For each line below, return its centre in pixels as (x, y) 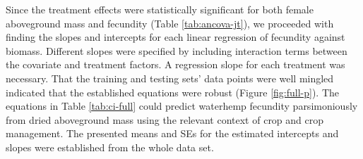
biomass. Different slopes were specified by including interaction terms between (177, 50)
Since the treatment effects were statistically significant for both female (160, 9)
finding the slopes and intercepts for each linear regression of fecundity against (175, 37)
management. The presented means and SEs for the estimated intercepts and (172, 133)
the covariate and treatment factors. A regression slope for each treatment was (175, 64)
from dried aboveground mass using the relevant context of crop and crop (165, 119)
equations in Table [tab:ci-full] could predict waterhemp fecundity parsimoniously (182, 106)
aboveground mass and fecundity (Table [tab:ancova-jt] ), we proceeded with (170, 23)
